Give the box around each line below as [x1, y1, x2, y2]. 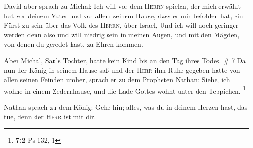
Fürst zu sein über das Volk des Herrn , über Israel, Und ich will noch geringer [4, 20, 239, 30]
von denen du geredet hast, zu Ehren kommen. [4, 39, 143, 49]
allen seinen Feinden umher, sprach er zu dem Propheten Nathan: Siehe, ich [4, 74, 230, 84]
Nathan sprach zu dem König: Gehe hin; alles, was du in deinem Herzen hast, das [4, 102, 248, 112]
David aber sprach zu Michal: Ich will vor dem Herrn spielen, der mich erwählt [4, 1, 241, 11]
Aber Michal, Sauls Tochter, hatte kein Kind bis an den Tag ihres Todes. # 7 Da [4, 55, 246, 65]
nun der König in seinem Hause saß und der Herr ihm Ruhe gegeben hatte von [4, 65, 240, 75]
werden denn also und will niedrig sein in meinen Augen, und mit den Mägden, [4, 29, 240, 39]
